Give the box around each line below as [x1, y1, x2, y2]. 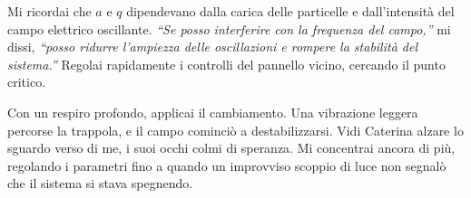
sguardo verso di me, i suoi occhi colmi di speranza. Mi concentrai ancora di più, [7, 138, 456, 157]
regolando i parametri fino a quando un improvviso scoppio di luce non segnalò [7, 156, 446, 174]
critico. [7, 72, 46, 91]
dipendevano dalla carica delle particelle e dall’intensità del [126, 2, 455, 20]
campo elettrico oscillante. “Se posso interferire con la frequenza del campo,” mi [7, 19, 451, 38]
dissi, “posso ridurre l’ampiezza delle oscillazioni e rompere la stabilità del [7, 37, 417, 56]
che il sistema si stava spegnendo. [7, 174, 193, 193]
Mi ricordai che [7, 2, 92, 20]
